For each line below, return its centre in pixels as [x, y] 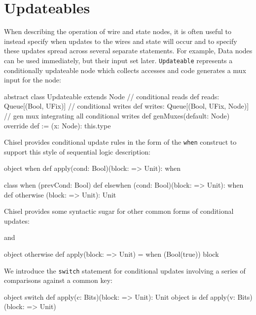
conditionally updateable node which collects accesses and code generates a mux [125, 70]
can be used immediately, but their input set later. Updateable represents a [118, 60]
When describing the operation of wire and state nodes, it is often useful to [118, 31]
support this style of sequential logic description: [77, 151]
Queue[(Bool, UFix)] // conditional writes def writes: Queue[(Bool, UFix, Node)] [127, 106]
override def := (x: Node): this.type [57, 125]
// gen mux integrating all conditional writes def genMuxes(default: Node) [117, 115]
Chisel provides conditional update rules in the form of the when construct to [120, 142]
